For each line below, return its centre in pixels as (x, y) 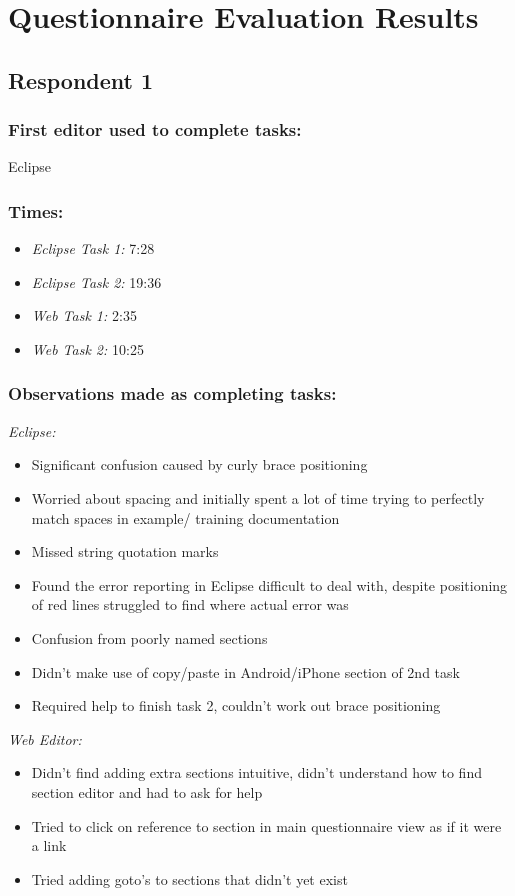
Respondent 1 (81, 79)
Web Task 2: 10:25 (87, 348)
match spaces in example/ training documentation (185, 517)
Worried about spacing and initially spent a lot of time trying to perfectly (258, 497)
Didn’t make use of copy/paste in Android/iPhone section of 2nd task (245, 671)
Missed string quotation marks (125, 551)
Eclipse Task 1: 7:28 (93, 248)
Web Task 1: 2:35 (84, 315)
